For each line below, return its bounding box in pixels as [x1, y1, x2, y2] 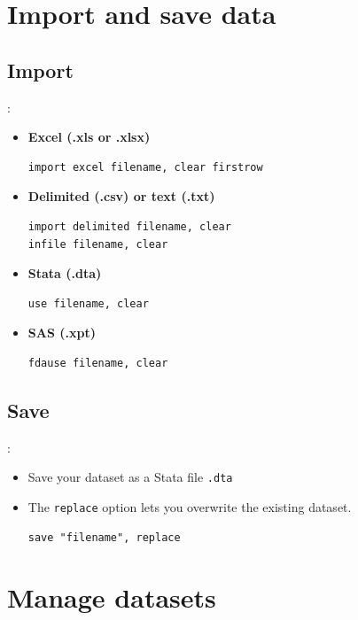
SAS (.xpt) [27, 323, 96, 342]
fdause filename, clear [27, 356, 168, 369]
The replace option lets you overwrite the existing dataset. [27, 497, 352, 515]
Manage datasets [7, 579, 216, 616]
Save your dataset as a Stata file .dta [27, 468, 233, 486]
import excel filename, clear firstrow [27, 160, 263, 174]
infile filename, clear [27, 237, 168, 251]
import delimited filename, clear [27, 220, 231, 233]
